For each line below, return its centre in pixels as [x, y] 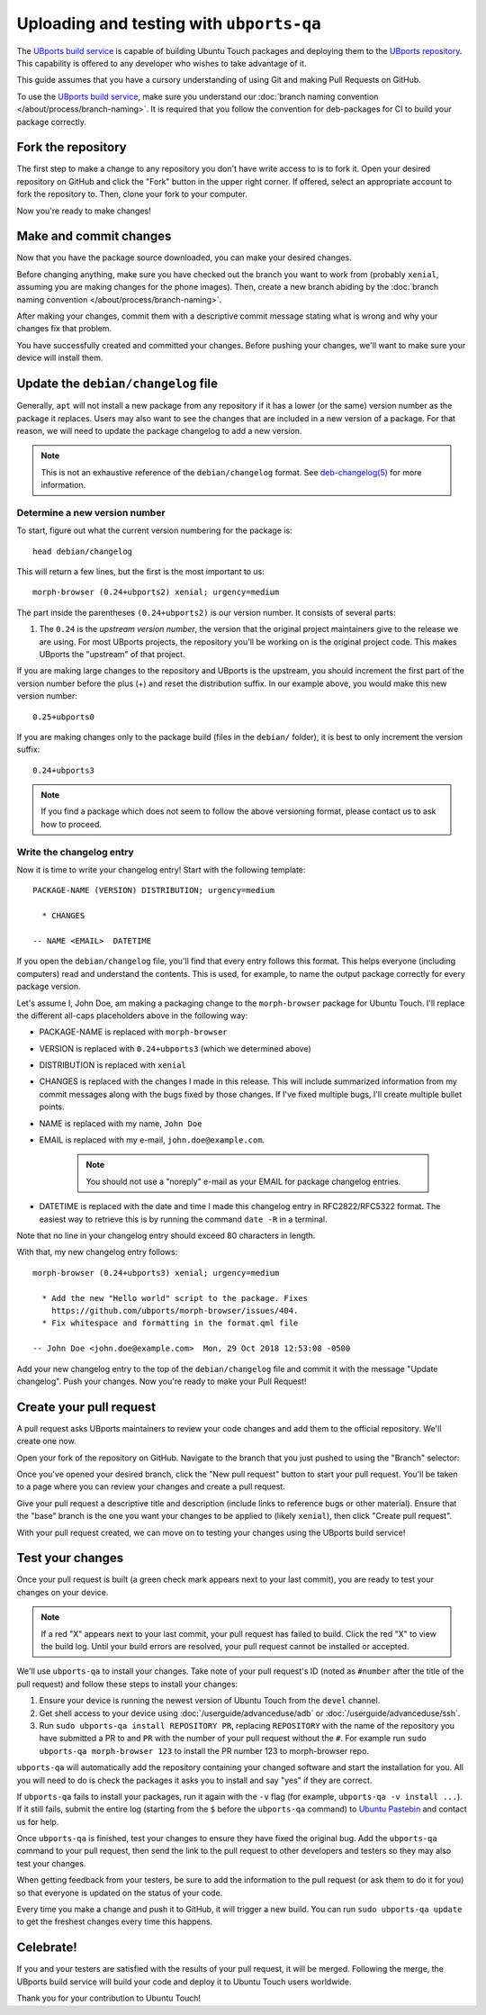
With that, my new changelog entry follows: [97, 1252]
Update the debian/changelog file [117, 384]
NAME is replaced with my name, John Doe [121, 1123]
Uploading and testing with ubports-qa [169, 23]
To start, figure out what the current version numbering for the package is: [154, 530]
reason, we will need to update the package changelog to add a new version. [159, 430]
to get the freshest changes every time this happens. [115, 1921]
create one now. [46, 1441]
